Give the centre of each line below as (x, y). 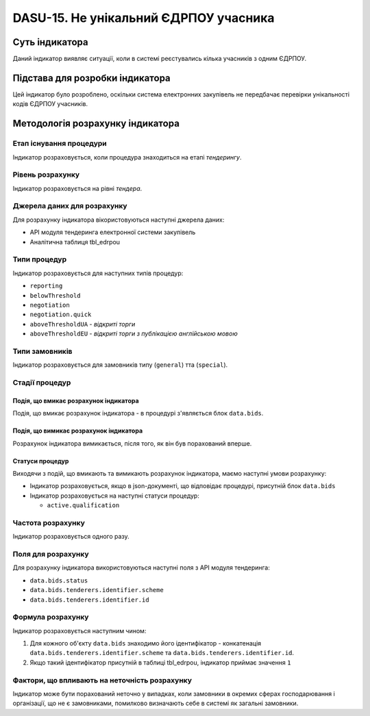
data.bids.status (59, 580)
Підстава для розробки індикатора (91, 78)
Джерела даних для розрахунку (70, 206)
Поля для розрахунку (51, 554)
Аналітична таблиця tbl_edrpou (75, 242)
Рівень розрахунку (46, 175)
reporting (46, 286)
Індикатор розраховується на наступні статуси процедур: (115, 496)
